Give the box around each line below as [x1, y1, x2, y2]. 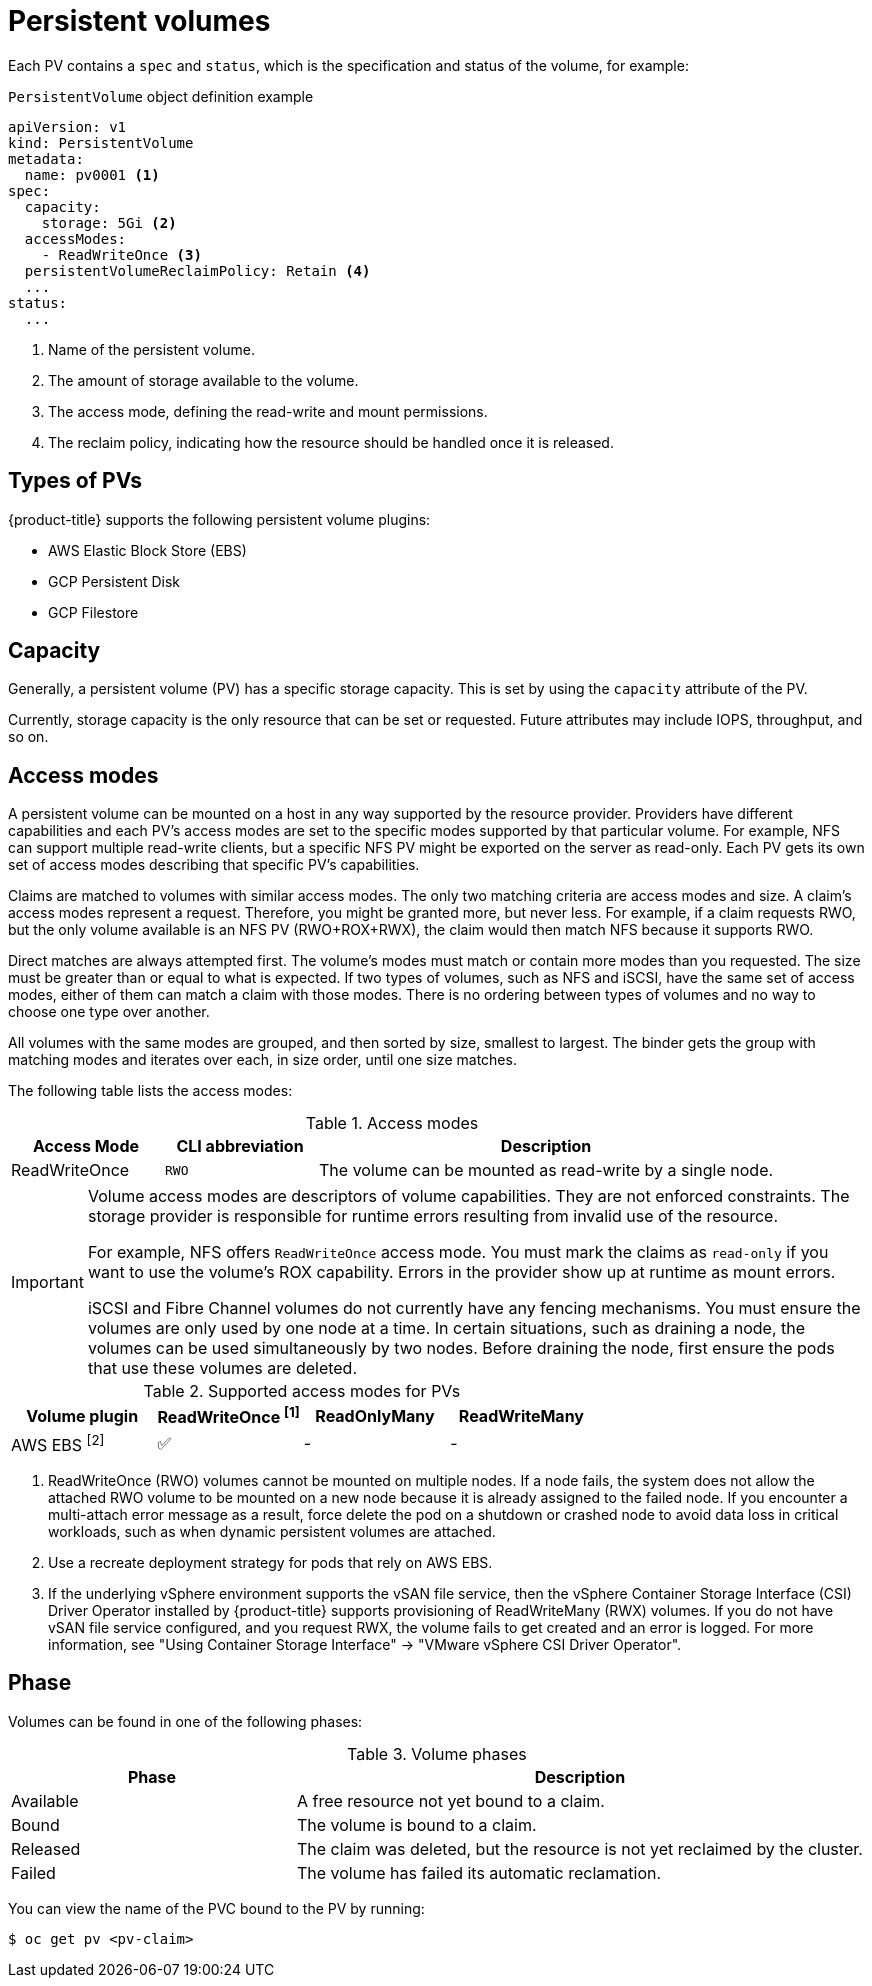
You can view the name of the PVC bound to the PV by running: [8, 1899, 425, 1917]
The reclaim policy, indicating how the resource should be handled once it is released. [48, 433, 614, 451]
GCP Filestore [48, 603, 139, 621]
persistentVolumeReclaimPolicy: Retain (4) [24, 262, 371, 279]
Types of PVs [8, 468, 143, 494]
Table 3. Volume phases [347, 1743, 527, 1764]
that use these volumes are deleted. [87, 1358, 358, 1379]
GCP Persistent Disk [48, 572, 180, 590]
